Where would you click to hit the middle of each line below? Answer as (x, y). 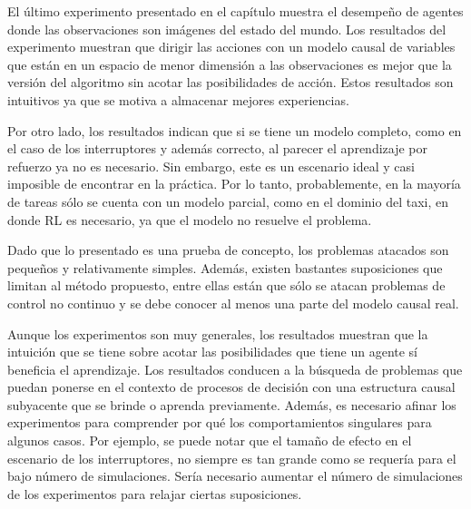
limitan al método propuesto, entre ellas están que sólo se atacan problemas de (226, 285)
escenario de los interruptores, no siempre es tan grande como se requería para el (232, 458)
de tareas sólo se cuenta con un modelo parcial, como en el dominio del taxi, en (228, 201)
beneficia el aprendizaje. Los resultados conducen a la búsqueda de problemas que (235, 369)
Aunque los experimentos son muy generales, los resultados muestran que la (218, 333)
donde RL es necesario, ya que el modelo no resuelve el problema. (190, 219)
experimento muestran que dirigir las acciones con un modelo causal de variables (231, 47)
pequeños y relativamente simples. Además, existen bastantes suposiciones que (225, 267)
